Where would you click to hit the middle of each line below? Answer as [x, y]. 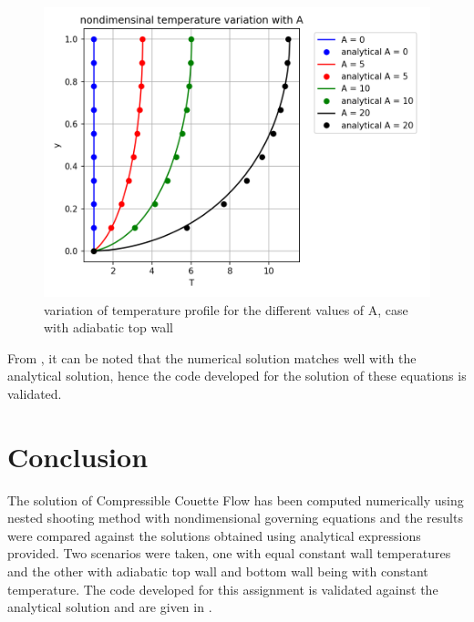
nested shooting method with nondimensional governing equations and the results [235, 518]
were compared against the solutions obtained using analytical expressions [214, 535]
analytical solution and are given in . [110, 607]
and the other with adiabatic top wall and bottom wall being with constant [218, 571]
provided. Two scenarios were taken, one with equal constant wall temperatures [229, 553]
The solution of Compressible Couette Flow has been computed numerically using [236, 500]
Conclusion [78, 456]
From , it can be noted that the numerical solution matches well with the [212, 357]
